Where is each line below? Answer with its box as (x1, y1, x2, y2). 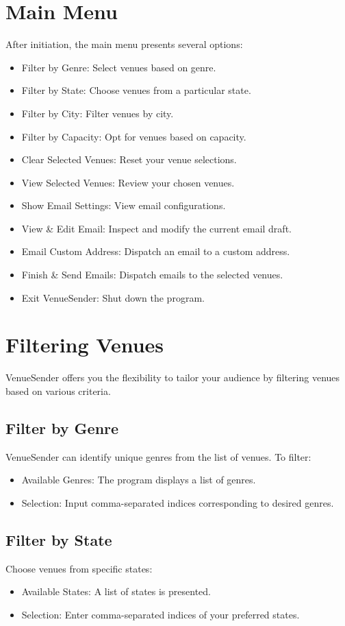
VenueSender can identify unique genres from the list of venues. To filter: (5, 449, 311, 464)
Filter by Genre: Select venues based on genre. (21, 60, 216, 74)
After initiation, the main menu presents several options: (5, 37, 243, 51)
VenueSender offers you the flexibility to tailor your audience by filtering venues (5, 370, 340, 385)
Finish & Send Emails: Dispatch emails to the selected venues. (21, 267, 283, 282)
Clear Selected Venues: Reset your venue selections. (21, 152, 237, 167)
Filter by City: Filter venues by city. (21, 106, 174, 120)
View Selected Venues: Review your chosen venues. (21, 175, 235, 189)
